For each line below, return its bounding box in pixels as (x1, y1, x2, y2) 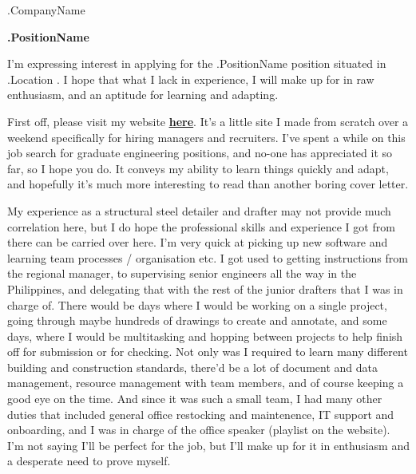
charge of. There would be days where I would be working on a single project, (7, 296, 387, 313)
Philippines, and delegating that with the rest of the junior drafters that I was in (7, 280, 403, 297)
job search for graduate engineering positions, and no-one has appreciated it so (7, 144, 393, 161)
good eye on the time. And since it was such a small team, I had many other (7, 390, 382, 407)
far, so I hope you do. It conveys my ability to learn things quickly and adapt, (7, 160, 389, 176)
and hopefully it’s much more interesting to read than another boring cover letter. (7, 176, 409, 192)
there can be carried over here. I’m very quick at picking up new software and (7, 234, 388, 251)
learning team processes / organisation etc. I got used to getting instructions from (7, 249, 408, 266)
